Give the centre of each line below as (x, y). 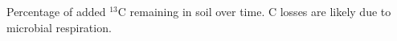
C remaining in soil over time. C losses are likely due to (254, 11)
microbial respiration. (59, 27)
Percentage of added (56, 11)
